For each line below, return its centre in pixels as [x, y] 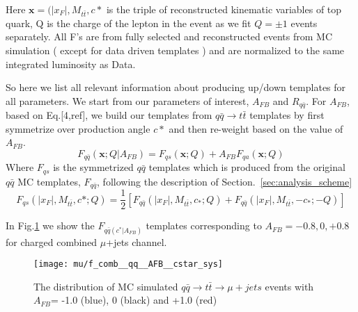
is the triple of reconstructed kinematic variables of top [224, 9]
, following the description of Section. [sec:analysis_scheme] [225, 181]
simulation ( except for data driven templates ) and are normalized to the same [175, 50]
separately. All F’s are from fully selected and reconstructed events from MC [169, 36]
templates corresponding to [204, 225]
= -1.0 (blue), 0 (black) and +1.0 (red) [134, 300]
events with [289, 286]
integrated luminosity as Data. [71, 64]
